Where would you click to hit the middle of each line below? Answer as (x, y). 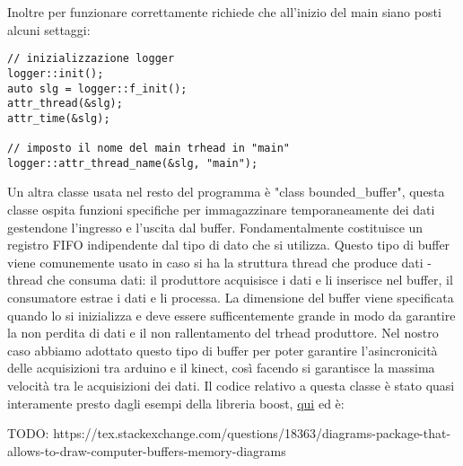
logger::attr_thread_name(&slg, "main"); (133, 163)
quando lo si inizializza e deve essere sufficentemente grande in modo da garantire (231, 315)
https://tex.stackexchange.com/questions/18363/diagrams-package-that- (252, 433)
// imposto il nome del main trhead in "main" (149, 149)
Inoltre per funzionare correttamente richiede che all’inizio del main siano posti (224, 12)
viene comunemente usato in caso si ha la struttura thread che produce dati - (219, 262)
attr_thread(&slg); (65, 104)
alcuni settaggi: (49, 29)
